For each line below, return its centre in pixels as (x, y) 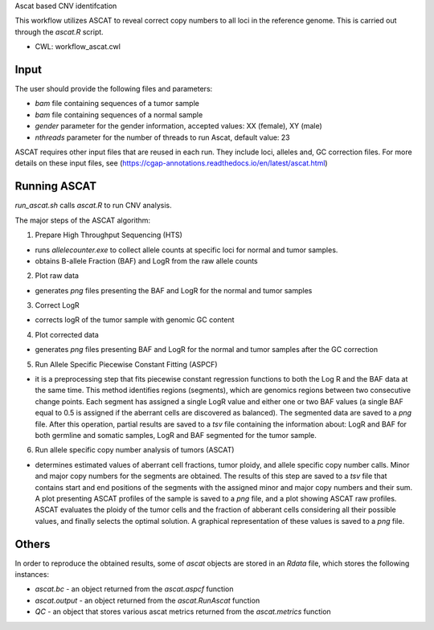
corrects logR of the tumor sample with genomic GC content (135, 320)
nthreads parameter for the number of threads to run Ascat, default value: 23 (162, 137)
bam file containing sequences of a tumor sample (117, 104)
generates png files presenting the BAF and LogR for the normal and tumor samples (174, 290)
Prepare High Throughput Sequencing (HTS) (108, 235)
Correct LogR (57, 305)
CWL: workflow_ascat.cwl (78, 47)
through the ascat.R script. (59, 31)
